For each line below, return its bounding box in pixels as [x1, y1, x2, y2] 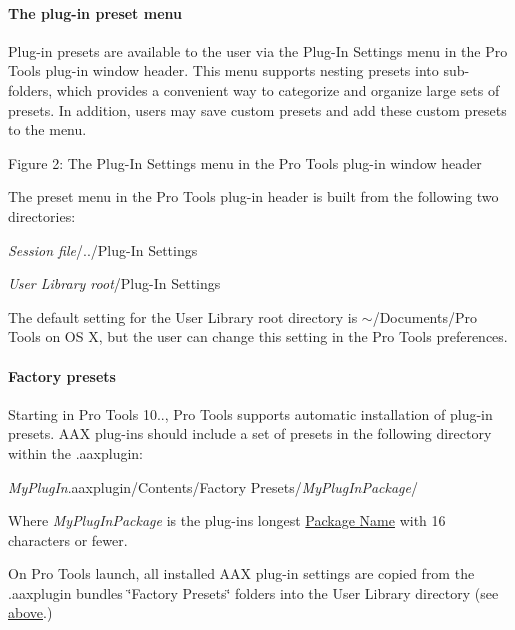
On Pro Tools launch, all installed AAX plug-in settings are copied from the [8, 563, 475, 584]
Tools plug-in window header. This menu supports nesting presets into [8, 60, 439, 81]
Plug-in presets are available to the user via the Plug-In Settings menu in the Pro [8, 40, 508, 61]
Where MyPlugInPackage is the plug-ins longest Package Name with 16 [8, 510, 446, 531]
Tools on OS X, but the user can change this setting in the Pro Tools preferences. [8, 326, 508, 347]
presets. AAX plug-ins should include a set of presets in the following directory [8, 423, 492, 444]
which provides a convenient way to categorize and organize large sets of [56, 79, 500, 100]
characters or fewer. [8, 529, 128, 550]
